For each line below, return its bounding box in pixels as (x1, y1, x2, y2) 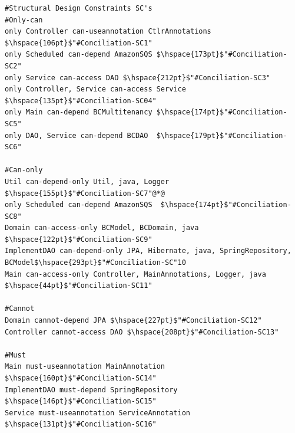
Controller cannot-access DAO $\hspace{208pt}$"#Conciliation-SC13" (5, 327, 279, 336)
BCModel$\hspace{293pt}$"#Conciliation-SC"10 (5, 258, 186, 267)
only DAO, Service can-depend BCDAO (5, 131, 148, 140)
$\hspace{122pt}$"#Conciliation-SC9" (5, 235, 153, 244)
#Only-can (5, 15, 43, 24)
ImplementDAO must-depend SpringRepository (5, 385, 178, 394)
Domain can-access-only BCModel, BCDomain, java (5, 224, 199, 232)
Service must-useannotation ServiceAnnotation (5, 408, 190, 417)
